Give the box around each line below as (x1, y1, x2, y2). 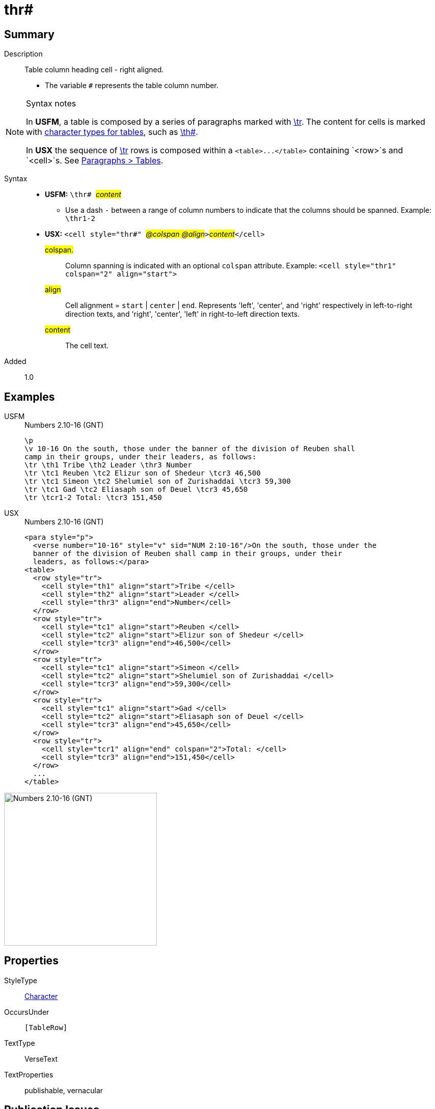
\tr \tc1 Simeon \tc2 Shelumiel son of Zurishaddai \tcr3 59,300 (24, 477, 291, 486)
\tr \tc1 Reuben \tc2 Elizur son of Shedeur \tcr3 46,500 (24, 469, 261, 478)
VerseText (24, 1054, 58, 1063)
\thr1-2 (65, 214, 96, 223)
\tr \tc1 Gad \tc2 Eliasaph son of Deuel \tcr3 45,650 (24, 485, 248, 494)
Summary (4, 27, 55, 41)
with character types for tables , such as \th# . (26, 127, 198, 137)
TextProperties (4, 1070, 53, 1079)
